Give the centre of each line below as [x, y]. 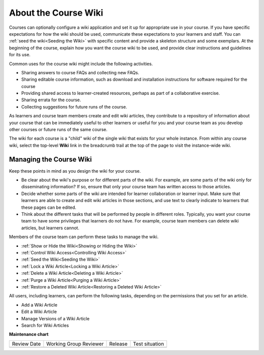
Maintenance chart [29, 334]
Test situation [148, 344]
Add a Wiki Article [39, 305]
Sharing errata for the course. [51, 100]
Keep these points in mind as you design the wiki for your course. [75, 171]
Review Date [26, 344]
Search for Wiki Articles [45, 325]
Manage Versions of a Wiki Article [55, 318]
